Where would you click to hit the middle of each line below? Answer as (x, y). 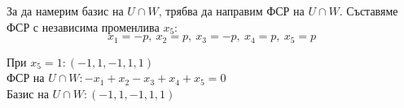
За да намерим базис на (65, 11)
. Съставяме (369, 11)
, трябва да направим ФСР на (231, 11)
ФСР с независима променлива (83, 26)
